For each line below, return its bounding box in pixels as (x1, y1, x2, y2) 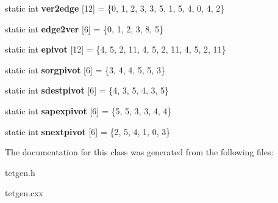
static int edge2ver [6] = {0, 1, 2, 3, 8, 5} (5, 22, 163, 35)
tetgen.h (5, 166, 35, 179)
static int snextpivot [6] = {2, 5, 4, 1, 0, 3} (5, 125, 171, 138)
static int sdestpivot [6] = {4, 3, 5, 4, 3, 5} (5, 84, 169, 97)
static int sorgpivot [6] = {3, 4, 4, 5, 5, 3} (5, 63, 165, 76)
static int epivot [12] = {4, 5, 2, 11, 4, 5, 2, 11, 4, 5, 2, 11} (5, 43, 226, 56)
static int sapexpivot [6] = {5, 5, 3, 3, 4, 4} (5, 104, 172, 117)
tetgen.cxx (5, 186, 43, 199)
